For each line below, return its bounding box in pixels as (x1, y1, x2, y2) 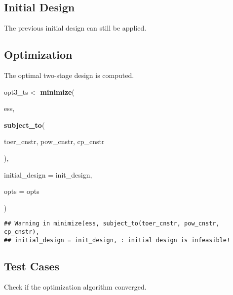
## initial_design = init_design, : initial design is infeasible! (4, 236, 231, 244)
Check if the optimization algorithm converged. (4, 281, 147, 292)
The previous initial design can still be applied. (4, 23, 147, 33)
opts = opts (4, 186, 39, 196)
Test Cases (4, 258, 60, 273)
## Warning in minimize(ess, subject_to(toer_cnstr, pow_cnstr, (4, 220, 220, 227)
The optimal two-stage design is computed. (4, 70, 134, 80)
